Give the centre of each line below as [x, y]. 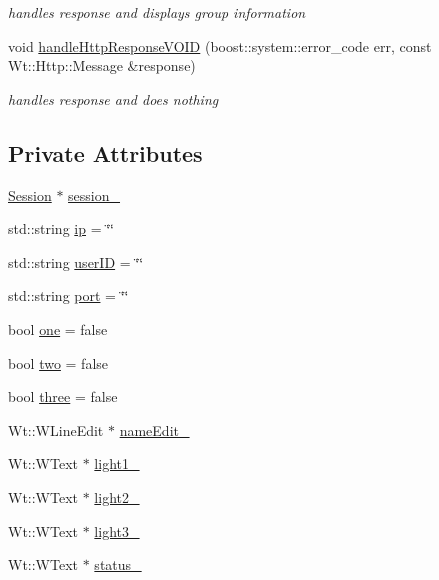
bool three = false [63, 396]
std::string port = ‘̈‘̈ [68, 295]
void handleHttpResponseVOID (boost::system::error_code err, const [220, 45]
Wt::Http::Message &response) [102, 65]
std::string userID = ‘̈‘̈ [76, 261]
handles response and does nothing [113, 98]
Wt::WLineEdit [56, 429]
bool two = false [58, 362]
